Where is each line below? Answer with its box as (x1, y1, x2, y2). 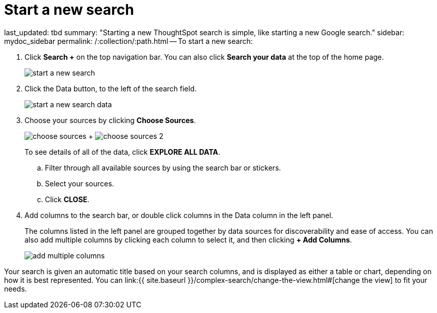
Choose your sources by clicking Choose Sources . (25, 115, 196, 125)
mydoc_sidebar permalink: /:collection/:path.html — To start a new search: (4, 36, 253, 45)
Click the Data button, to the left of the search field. (25, 84, 197, 93)
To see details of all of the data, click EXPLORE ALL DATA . (25, 147, 221, 156)
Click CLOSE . (45, 195, 90, 204)
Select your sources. (45, 179, 114, 188)
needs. (4, 284, 27, 293)
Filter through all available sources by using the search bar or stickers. (45, 163, 281, 172)
